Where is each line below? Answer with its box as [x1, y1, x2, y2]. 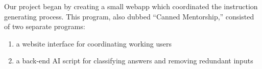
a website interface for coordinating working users [16, 38, 172, 49]
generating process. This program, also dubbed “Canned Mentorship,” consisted [4, 11, 254, 21]
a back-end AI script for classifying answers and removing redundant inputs [16, 55, 253, 66]
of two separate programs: [4, 21, 85, 32]
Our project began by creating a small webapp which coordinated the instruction [4, 1, 258, 11]
